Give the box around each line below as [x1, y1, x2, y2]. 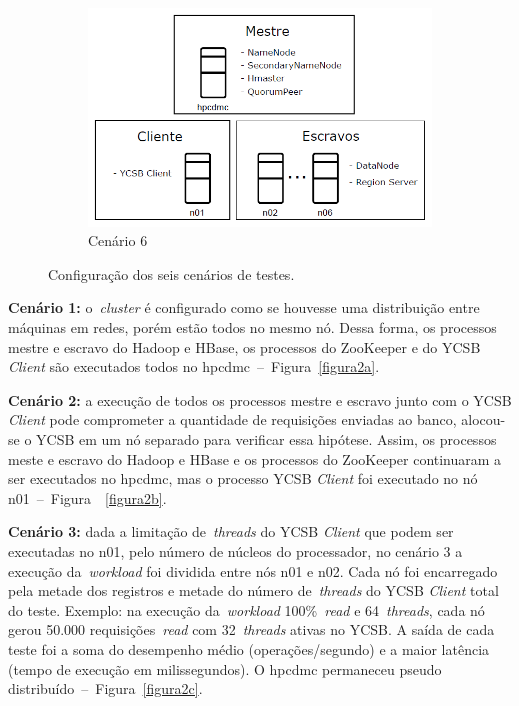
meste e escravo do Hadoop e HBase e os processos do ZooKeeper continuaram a [8, 448, 502, 469]
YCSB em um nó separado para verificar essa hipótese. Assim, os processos [36, 429, 497, 450]
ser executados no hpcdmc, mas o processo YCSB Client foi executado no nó [8, 468, 478, 489]
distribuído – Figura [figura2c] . [8, 678, 203, 699]
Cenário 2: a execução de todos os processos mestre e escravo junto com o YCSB [8, 389, 512, 410]
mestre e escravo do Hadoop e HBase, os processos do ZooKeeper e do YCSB [8, 336, 481, 357]
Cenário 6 [88, 230, 148, 251]
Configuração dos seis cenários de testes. [48, 263, 295, 284]
